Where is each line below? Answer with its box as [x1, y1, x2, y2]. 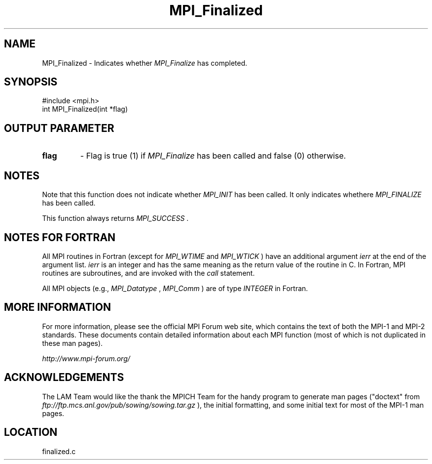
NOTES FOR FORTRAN [4, 231, 116, 244]
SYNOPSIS [4, 76, 58, 88]
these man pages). [42, 338, 103, 347]
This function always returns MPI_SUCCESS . [42, 214, 189, 223]
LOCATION [4, 426, 58, 439]
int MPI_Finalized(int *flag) [42, 105, 128, 114]
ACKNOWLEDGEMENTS [4, 371, 124, 384]
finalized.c [42, 447, 76, 456]
